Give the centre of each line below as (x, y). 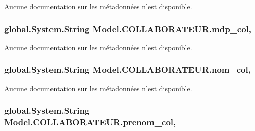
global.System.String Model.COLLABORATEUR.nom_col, (127, 70)
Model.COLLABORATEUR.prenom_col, (90, 122)
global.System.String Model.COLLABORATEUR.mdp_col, (128, 28)
